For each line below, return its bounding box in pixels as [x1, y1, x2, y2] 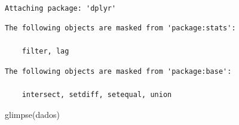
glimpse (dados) [5, 108, 60, 120]
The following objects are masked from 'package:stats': [5, 24, 236, 33]
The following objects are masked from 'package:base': [5, 67, 232, 76]
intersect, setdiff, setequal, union [22, 90, 172, 99]
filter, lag [22, 47, 69, 56]
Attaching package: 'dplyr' [5, 4, 117, 12]
